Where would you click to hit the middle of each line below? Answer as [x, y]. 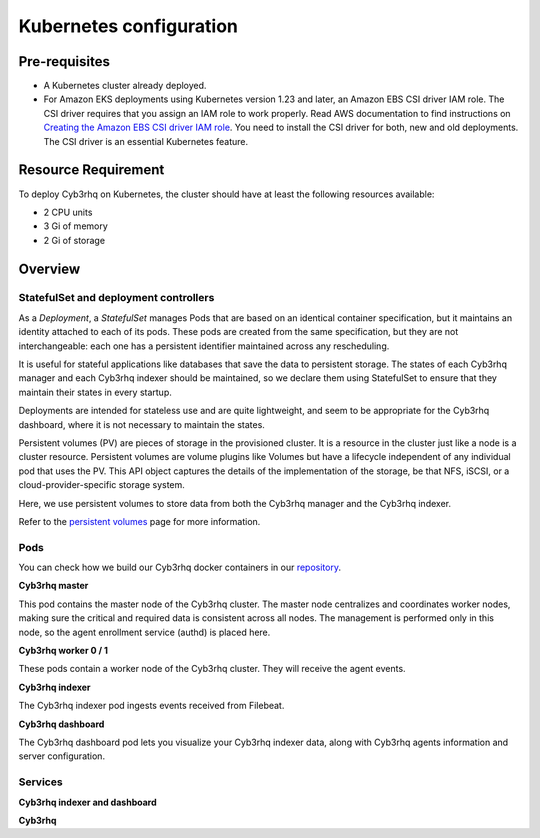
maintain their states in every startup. [95, 392]
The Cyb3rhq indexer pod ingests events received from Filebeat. [151, 706]
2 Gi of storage [74, 240]
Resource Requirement [91, 170]
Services [41, 782]
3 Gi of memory [76, 226]
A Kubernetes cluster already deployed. [125, 86]
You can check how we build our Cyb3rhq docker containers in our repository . [180, 567]
